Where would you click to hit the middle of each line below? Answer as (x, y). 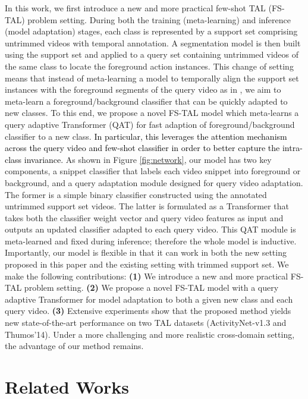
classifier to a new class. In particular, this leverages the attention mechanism (146, 136)
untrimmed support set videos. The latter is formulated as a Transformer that (147, 206)
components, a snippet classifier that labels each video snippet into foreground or (153, 171)
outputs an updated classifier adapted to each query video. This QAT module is (150, 229)
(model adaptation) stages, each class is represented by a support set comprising (151, 31)
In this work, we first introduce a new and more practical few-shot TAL (135, 8)
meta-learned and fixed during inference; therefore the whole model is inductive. (151, 241)
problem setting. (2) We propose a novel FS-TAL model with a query (151, 288)
